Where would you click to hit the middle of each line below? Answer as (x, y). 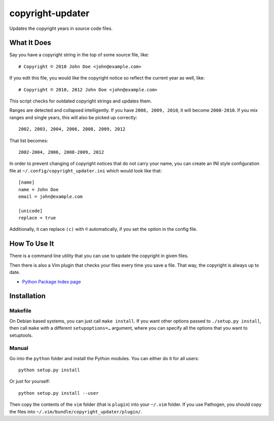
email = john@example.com (51, 196)
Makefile (20, 311)
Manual (19, 348)
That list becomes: (29, 141)
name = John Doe (39, 189)
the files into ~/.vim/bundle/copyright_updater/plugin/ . (76, 411)
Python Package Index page (52, 282)
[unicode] (30, 211)
